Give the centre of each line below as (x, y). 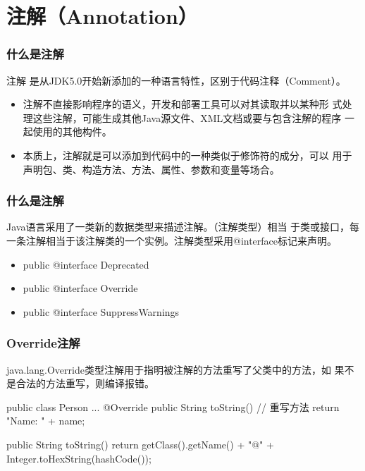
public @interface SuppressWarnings (101, 311)
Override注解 (43, 343)
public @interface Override (80, 288)
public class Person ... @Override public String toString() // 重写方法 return (173, 406)
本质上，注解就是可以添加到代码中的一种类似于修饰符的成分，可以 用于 (187, 155)
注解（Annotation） (102, 16)
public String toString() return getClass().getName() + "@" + (140, 444)
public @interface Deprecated (86, 264)
